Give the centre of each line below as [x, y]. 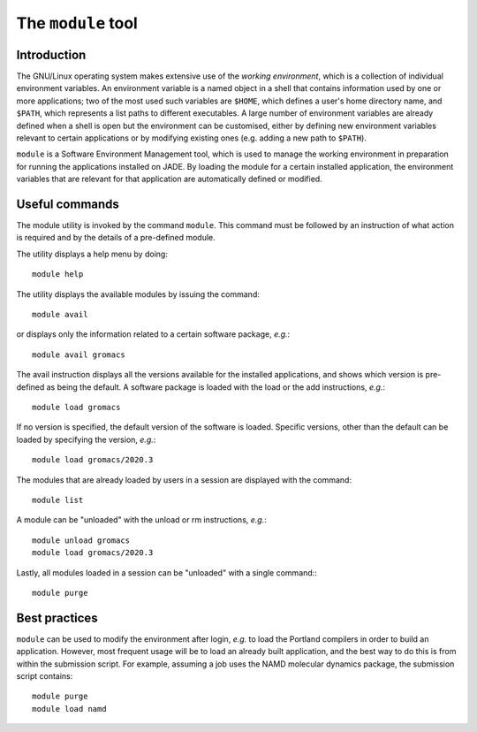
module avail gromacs [79, 355]
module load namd [69, 709]
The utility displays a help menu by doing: [92, 254]
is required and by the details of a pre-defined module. [116, 238]
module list [58, 500]
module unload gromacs [81, 540]
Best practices [57, 618]
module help [58, 274]
